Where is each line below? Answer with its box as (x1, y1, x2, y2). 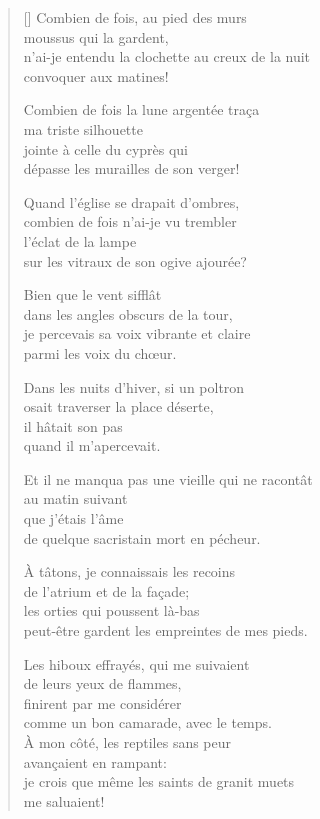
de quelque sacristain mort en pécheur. (23, 527, 261, 548)
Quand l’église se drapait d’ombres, (23, 191, 240, 212)
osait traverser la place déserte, (23, 396, 214, 417)
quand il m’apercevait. (23, 435, 161, 456)
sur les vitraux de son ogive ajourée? (23, 250, 247, 271)
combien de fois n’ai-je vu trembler (23, 211, 237, 232)
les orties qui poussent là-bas (23, 600, 200, 621)
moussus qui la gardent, (23, 26, 169, 47)
